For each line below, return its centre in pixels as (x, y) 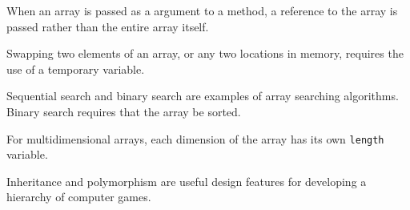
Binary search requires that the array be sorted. (124, 111)
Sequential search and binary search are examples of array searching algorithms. (203, 96)
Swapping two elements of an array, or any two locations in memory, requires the (205, 53)
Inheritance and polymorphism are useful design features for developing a (187, 181)
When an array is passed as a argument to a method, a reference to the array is (202, 10)
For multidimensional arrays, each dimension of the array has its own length (195, 138)
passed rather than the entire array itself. (108, 26)
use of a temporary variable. (76, 69)
